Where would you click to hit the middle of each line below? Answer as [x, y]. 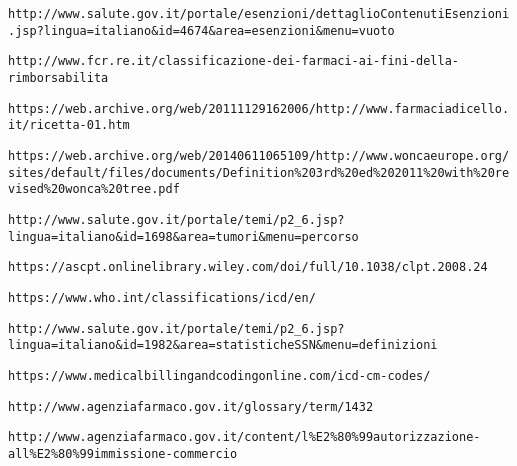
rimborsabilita [58, 77]
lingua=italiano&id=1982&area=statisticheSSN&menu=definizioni [223, 345]
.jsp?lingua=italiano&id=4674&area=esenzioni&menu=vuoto [201, 30]
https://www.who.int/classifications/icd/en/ [162, 297]
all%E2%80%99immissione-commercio [123, 453]
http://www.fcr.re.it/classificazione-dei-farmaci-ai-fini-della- [234, 61]
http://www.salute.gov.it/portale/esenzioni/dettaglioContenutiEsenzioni [259, 14]
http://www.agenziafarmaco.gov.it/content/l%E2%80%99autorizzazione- [244, 437]
